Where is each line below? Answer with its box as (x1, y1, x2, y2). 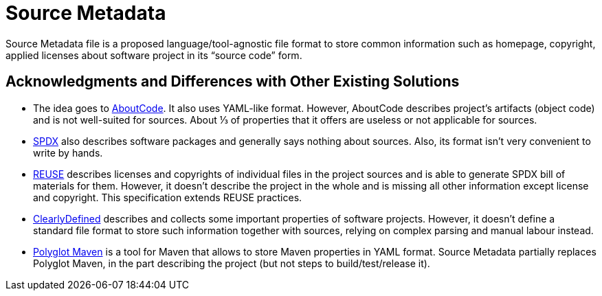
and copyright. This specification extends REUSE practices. (33, 191, 302, 203)
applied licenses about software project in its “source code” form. (5, 49, 302, 61)
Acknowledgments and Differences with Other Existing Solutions (5, 73, 460, 91)
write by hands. (33, 146, 103, 159)
